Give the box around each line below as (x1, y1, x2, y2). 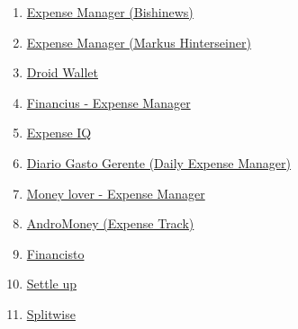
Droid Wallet (26, 63, 98, 82)
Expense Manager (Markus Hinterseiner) (26, 32, 251, 51)
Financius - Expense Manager (26, 93, 191, 111)
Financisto (26, 244, 85, 262)
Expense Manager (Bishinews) (26, 3, 194, 21)
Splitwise (26, 304, 76, 323)
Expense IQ (26, 123, 92, 142)
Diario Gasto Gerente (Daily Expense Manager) (26, 153, 291, 172)
